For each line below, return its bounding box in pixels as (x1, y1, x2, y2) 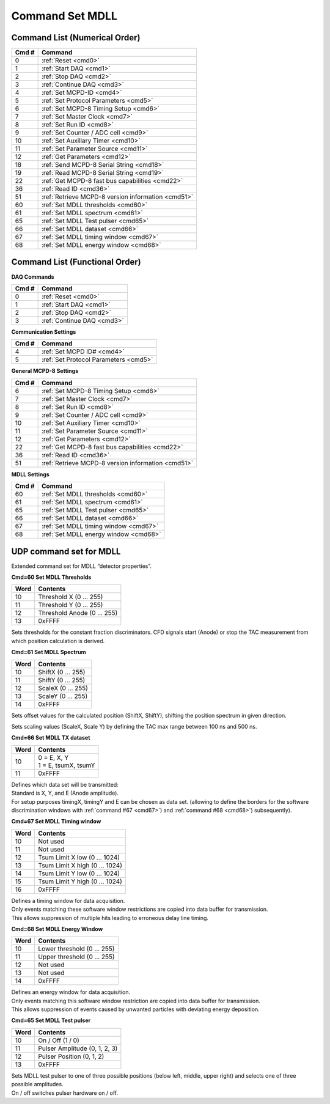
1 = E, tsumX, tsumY (38, 761, 95, 770)
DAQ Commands (11, 273, 54, 281)
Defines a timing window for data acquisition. (11, 897, 125, 904)
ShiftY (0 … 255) (38, 675, 86, 684)
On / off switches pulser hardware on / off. (11, 1089, 119, 1097)
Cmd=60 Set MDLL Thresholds (11, 573, 92, 581)
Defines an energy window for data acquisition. (11, 988, 131, 996)
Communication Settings (11, 328, 76, 336)
